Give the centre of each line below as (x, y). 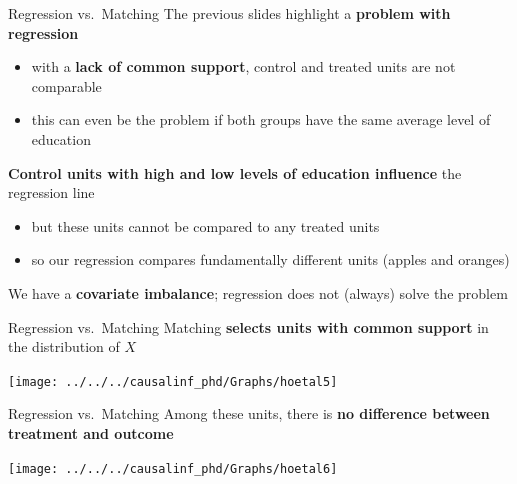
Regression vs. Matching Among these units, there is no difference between (249, 413)
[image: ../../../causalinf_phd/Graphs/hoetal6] (173, 468)
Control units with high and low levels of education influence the (235, 172)
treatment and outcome (91, 432)
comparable (66, 85)
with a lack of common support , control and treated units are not (243, 66)
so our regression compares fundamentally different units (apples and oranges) (270, 259)
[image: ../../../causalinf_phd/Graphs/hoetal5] (173, 381)
